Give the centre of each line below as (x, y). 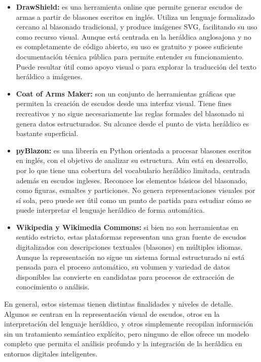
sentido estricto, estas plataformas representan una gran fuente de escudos (131, 237)
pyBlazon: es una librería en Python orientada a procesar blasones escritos (134, 150)
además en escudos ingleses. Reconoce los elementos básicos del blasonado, (132, 180)
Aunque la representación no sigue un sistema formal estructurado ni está (130, 257)
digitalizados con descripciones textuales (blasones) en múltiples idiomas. (129, 247)
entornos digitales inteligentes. (51, 353)
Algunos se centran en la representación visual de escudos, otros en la (112, 314)
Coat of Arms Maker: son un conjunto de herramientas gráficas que (126, 93)
